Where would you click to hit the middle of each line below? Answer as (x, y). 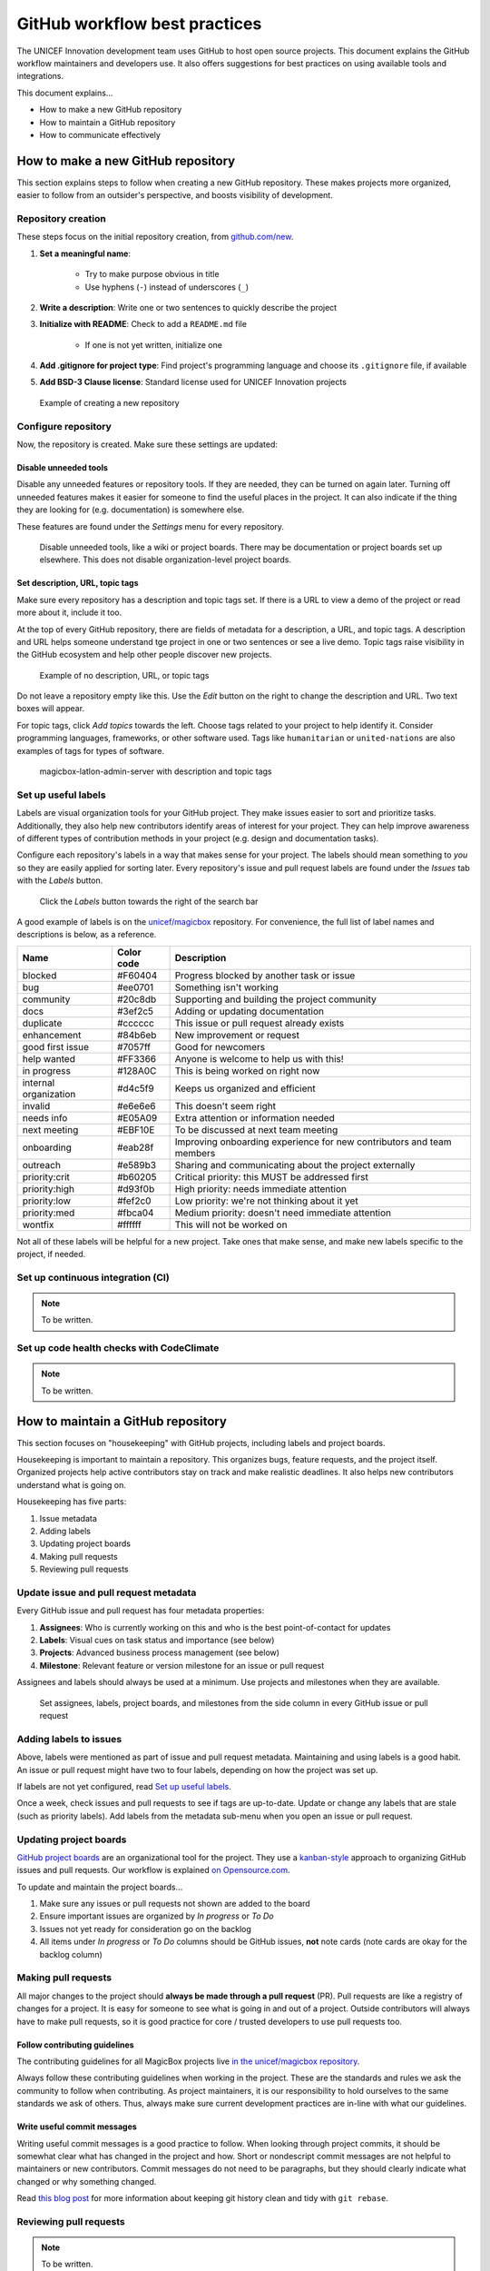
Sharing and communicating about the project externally (295, 1165)
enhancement (52, 1035)
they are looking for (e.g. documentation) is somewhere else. (131, 510)
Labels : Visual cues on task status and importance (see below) (157, 1641)
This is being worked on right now (247, 1070)
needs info (45, 1117)
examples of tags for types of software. (91, 750)
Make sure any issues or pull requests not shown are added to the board (175, 1904)
